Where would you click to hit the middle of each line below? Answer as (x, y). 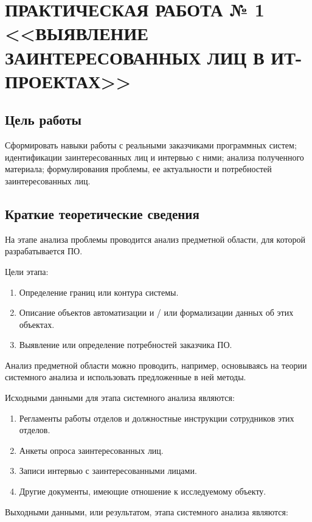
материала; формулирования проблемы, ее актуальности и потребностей (138, 169)
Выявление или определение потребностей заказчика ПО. (126, 345)
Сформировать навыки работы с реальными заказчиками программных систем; (151, 145)
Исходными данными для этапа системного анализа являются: (120, 398)
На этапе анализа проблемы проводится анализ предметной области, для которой (155, 239)
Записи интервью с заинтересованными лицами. (108, 471)
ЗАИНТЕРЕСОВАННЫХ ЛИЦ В (135, 57)
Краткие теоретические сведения (102, 213)
